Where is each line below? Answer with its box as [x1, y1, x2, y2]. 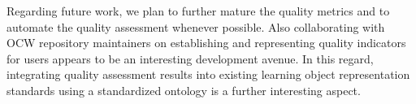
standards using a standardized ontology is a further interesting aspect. [6, 81, 361, 98]
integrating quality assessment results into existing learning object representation [6, 66, 410, 83]
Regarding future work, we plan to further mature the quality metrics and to [6, 2, 390, 19]
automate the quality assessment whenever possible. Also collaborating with [6, 18, 385, 35]
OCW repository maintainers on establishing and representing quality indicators [6, 34, 406, 51]
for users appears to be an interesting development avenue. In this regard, [6, 50, 374, 67]
